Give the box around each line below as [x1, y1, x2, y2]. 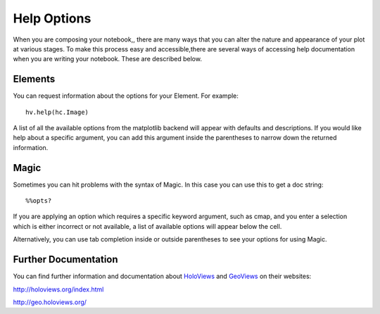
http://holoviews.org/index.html [13, 285, 104, 294]
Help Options [13, 11, 91, 26]
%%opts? [25, 197, 52, 205]
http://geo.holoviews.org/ [13, 298, 87, 306]
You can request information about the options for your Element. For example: [13, 92, 239, 100]
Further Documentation [13, 253, 119, 265]
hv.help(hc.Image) [25, 108, 89, 116]
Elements [13, 73, 56, 85]
